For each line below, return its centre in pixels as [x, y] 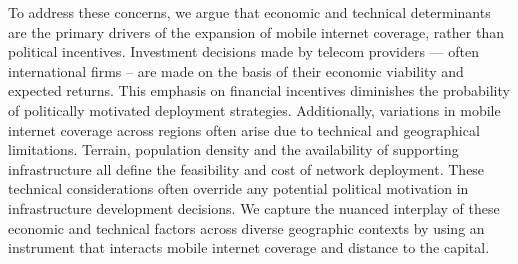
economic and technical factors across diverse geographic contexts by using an [246, 227]
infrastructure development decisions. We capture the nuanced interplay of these [254, 207]
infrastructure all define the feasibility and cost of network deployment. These [246, 168]
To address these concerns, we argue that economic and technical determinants [249, 12]
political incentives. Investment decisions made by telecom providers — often [243, 51]
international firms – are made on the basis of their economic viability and [236, 70]
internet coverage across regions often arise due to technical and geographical [244, 129]
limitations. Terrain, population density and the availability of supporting [233, 149]
